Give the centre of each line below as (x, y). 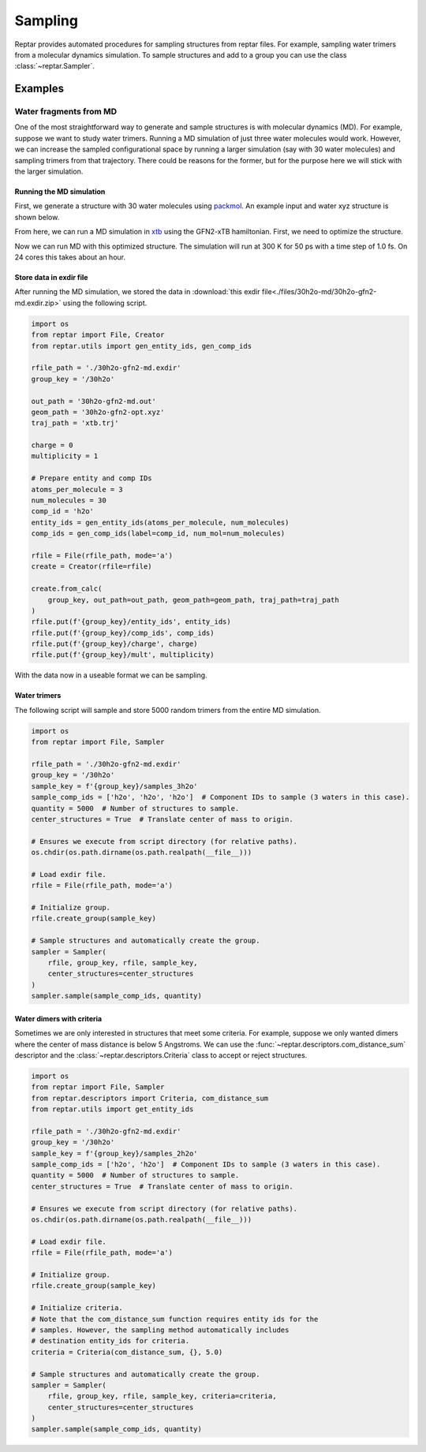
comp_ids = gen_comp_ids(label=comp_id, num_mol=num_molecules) (158, 534)
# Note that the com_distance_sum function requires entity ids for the (175, 1319)
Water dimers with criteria (58, 1018)
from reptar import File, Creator (98, 335)
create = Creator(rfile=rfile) (92, 567)
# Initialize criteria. (77, 1308)
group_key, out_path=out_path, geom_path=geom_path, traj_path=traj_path (193, 600)
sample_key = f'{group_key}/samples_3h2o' (114, 786)
